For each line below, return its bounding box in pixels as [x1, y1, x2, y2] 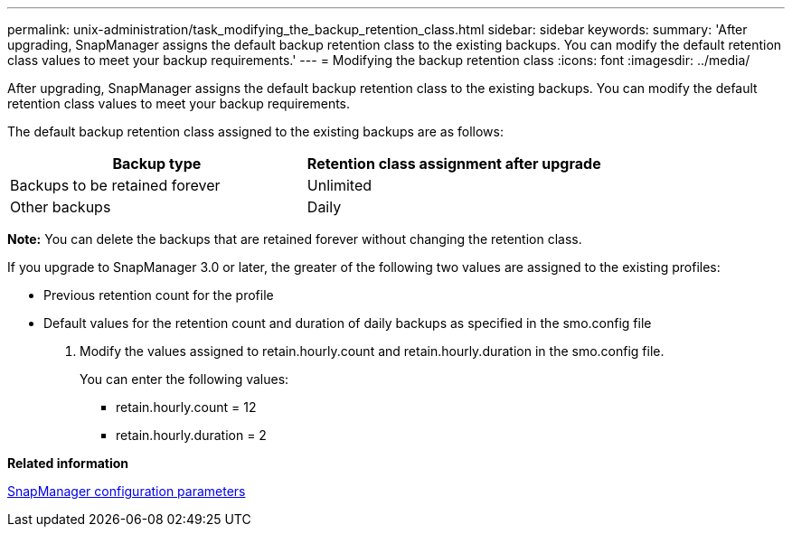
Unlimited [306, 176, 372, 194]
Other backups [10, 198, 111, 216]
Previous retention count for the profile [43, 287, 274, 303]
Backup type [112, 155, 202, 173]
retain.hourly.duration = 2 [116, 427, 267, 443]
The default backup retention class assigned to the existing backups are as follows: [7, 124, 504, 139]
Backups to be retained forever [10, 176, 221, 194]
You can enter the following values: [80, 371, 289, 387]
